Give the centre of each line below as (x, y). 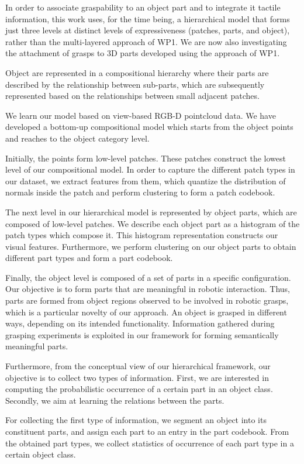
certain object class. (41, 454)
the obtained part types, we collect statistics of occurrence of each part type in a (150, 443)
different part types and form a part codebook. (89, 258)
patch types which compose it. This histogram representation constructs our (142, 235)
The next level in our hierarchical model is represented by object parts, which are (151, 212)
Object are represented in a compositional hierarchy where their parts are (137, 72)
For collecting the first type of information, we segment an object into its (136, 420)
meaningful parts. (37, 346)
